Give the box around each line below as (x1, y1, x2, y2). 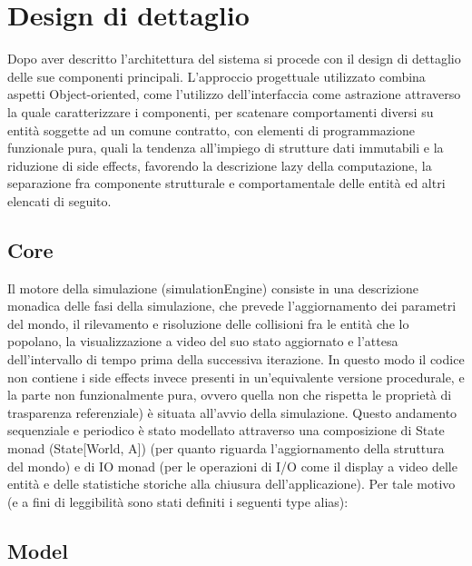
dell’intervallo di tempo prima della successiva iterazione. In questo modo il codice (7, 350, 465, 369)
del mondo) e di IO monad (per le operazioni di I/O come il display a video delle (7, 456, 457, 475)
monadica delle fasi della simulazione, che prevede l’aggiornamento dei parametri (7, 296, 457, 315)
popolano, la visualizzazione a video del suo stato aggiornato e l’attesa (7, 332, 398, 351)
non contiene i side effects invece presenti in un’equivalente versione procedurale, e (7, 367, 465, 386)
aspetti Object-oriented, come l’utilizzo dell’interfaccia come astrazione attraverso (7, 84, 461, 104)
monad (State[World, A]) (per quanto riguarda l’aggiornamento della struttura (7, 439, 445, 458)
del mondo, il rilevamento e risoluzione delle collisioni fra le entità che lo (7, 313, 409, 333)
